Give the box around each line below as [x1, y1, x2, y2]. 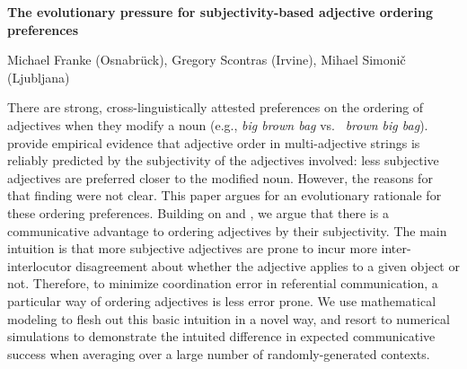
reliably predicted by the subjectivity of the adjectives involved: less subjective [7, 151, 439, 170]
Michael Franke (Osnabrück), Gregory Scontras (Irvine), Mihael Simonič [7, 50, 406, 69]
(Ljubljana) [7, 67, 70, 86]
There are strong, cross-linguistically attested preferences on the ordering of [7, 98, 424, 117]
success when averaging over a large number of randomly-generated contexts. [7, 344, 430, 363]
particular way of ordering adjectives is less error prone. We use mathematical [7, 291, 436, 310]
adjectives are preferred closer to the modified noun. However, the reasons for [7, 168, 433, 187]
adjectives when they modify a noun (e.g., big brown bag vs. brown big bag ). [7, 115, 428, 134]
